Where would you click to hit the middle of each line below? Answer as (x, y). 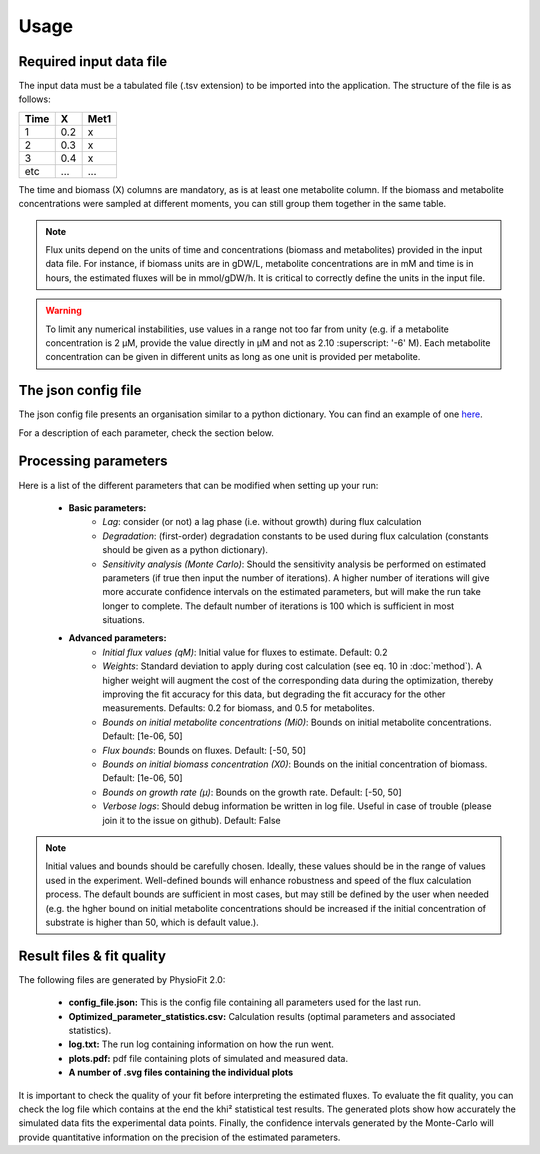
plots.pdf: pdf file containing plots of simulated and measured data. (208, 1058)
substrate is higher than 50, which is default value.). (152, 922)
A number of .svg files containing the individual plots (181, 1072)
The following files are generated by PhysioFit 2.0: (122, 979)
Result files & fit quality (92, 955)
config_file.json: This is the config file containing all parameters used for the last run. (245, 1002)
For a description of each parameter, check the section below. (146, 432)
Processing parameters (93, 461)
